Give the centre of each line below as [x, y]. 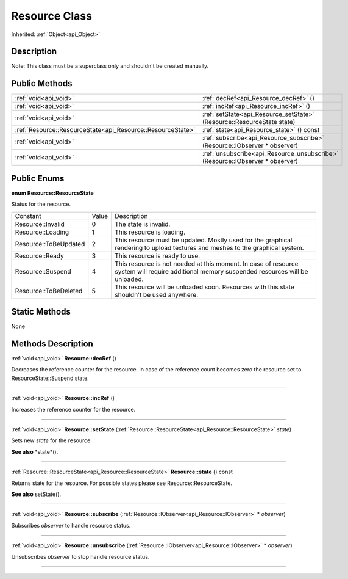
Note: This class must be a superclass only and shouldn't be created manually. [110, 66]
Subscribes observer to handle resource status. [71, 525]
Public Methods [42, 83]
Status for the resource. [41, 204]
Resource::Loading [42, 232]
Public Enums [38, 178]
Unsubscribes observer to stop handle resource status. [80, 556]
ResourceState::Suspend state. [50, 378]
